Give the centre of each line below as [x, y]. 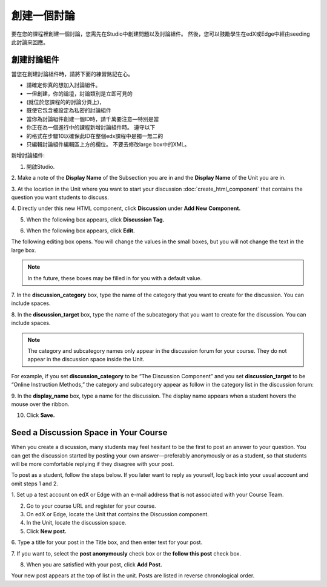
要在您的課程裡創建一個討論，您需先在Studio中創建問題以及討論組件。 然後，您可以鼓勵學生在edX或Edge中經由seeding [160, 34]
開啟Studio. [41, 166]
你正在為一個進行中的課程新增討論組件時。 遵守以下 [91, 128]
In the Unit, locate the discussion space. [76, 523]
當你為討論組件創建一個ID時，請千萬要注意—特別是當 [93, 119]
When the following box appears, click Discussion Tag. [95, 219]
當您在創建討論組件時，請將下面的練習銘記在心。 [72, 74]
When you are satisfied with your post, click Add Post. [94, 564]
